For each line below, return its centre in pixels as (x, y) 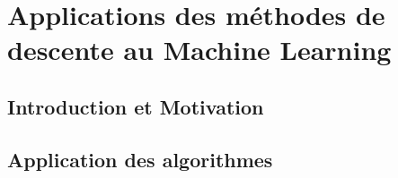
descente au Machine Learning (199, 50)
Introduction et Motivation (136, 106)
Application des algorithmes (140, 159)
